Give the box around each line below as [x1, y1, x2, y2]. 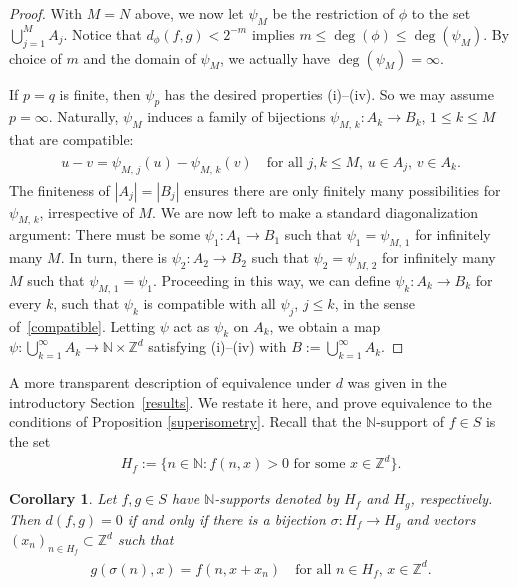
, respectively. [410, 488, 493, 509]
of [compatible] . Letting [9, 315, 156, 336]
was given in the [347, 372, 447, 393]
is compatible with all [143, 292, 276, 313]
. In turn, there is [60, 247, 168, 268]
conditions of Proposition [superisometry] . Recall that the [9, 411, 362, 432]
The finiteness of [9, 179, 110, 200]
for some [293, 457, 346, 472]
